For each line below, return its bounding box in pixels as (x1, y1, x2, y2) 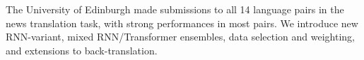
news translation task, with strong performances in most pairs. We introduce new (6, 15, 358, 30)
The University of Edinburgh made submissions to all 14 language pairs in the (6, 2, 344, 16)
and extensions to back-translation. (6, 43, 158, 57)
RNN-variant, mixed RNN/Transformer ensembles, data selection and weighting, (6, 29, 355, 44)
